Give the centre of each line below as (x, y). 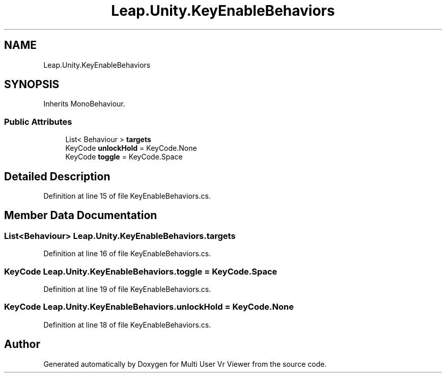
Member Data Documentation (81, 216)
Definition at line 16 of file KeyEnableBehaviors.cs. (127, 254)
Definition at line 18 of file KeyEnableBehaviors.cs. (127, 325)
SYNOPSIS (32, 85)
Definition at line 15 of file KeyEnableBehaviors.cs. (127, 196)
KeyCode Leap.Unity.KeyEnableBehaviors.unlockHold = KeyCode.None (149, 307)
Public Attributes (38, 122)
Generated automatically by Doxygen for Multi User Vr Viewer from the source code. (185, 364)
